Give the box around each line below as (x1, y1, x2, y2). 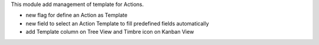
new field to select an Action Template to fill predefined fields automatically (25, 20, 209, 27)
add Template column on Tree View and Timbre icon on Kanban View (25, 28, 194, 36)
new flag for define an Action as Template (25, 12, 128, 19)
